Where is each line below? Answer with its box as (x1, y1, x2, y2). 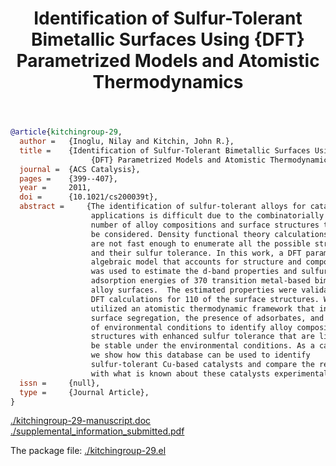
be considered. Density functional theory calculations (90, 229, 329, 239)
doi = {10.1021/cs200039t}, (19, 192, 159, 202)
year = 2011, (19, 183, 92, 193)
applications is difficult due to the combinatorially (90, 211, 325, 221)
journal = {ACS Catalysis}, (19, 164, 141, 174)
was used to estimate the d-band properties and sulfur (90, 267, 329, 277)
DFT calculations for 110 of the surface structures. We (90, 294, 333, 304)
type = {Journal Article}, (19, 387, 150, 397)
